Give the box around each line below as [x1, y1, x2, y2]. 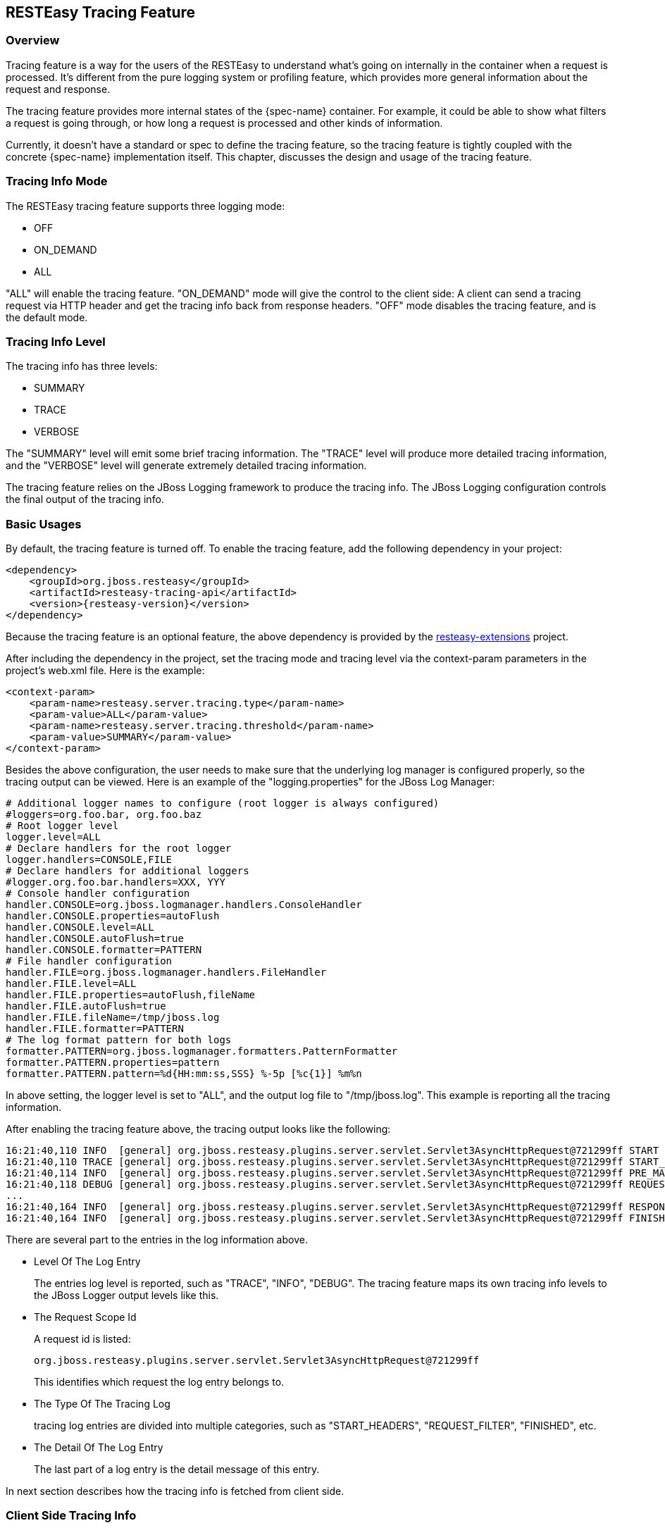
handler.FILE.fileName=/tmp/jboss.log [6, 1012, 220, 1024]
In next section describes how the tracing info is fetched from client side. [6, 1485, 344, 1498]
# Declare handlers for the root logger [6, 843, 232, 855]
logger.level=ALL [6, 831, 101, 843]
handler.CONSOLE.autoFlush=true [6, 933, 184, 945]
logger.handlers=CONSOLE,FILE [6, 854, 173, 866]
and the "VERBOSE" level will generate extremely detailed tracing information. [6, 459, 367, 472]
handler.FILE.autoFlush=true [6, 1000, 166, 1012]
